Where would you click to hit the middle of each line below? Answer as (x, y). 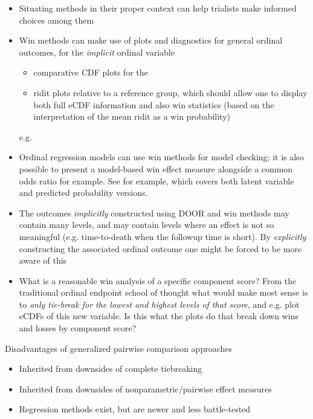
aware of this (43, 260)
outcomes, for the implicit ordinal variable (97, 52)
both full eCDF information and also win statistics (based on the (154, 104)
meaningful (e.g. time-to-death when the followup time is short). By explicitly (163, 236)
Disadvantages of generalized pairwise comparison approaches (118, 348)
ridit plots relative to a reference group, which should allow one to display (170, 92)
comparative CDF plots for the (91, 72)
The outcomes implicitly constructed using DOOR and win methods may (154, 213)
